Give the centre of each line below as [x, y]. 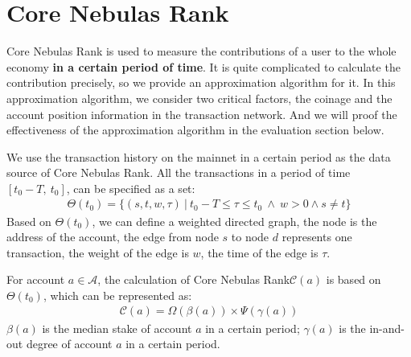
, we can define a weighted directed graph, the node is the [234, 221]
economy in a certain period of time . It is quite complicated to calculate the [203, 66]
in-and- [387, 328]
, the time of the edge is [259, 252]
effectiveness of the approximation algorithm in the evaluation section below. [195, 130]
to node [250, 237]
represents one [317, 237]
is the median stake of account [117, 328]
